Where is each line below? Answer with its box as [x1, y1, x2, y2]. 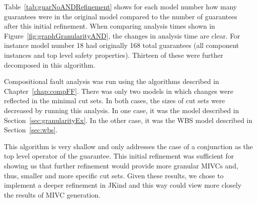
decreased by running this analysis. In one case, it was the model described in [4, 105, 239, 115]
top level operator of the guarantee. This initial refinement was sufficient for [4, 151, 234, 161]
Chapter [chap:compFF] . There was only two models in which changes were [4, 85, 233, 96]
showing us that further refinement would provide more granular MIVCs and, [4, 160, 238, 170]
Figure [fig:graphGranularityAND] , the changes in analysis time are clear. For [4, 30, 240, 41]
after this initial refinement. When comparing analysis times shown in [4, 21, 215, 31]
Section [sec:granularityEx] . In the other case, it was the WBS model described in [4, 115, 253, 125]
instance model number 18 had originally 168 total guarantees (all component [4, 40, 239, 50]
